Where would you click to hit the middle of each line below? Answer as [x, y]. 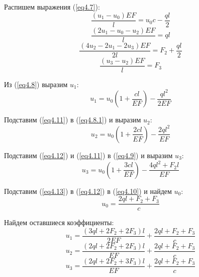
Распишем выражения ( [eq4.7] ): [52, 7]
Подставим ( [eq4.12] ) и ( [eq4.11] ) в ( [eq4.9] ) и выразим [88, 155]
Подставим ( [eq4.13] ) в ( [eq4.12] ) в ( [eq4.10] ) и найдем [88, 191]
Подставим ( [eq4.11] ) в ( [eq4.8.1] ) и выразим [73, 120]
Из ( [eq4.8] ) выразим [36, 84]
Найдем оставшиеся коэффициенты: [59, 222]
